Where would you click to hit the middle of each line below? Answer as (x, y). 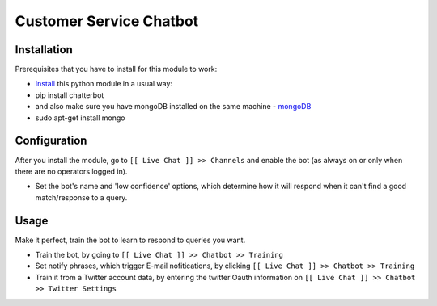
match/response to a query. (81, 197)
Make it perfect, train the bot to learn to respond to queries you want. (130, 240)
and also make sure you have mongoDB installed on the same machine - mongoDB (173, 107)
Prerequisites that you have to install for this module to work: (116, 69)
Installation (44, 50)
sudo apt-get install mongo (80, 118)
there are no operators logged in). (71, 171)
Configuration (51, 141)
